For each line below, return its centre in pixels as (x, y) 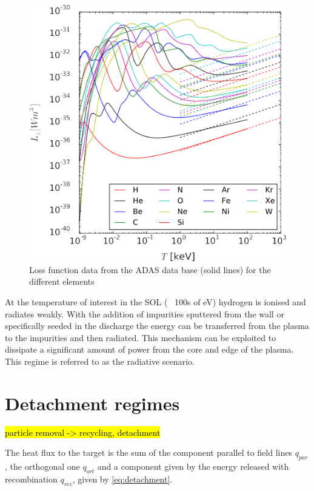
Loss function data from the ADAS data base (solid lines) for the (150, 269)
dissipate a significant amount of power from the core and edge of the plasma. (149, 349)
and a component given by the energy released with (193, 466)
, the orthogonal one (42, 466)
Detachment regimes (92, 403)
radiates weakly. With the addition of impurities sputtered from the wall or (145, 313)
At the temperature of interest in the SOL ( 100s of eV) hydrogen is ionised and (155, 302)
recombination (31, 479)
